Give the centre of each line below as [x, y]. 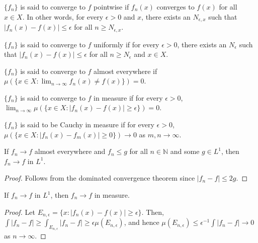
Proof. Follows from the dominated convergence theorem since [100, 178]
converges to [176, 7]
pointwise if [111, 7]
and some [185, 151]
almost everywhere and [70, 151]
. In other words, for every [63, 16]
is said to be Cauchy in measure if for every [87, 125]
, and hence [142, 222]
